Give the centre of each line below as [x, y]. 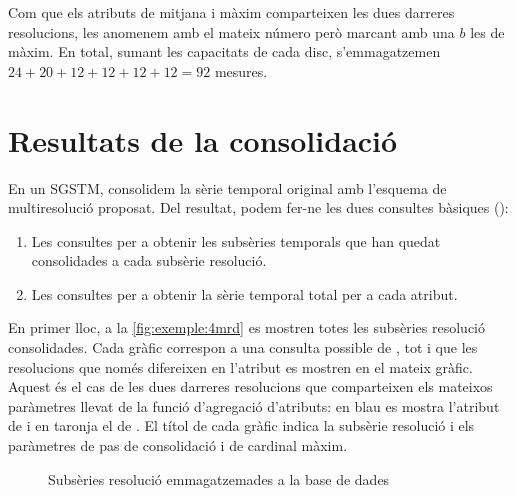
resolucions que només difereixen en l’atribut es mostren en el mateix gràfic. [240, 366]
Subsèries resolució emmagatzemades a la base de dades [219, 478]
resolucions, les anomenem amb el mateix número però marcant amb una [231, 31]
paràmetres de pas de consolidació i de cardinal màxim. [178, 445]
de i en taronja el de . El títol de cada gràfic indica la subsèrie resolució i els [241, 425]
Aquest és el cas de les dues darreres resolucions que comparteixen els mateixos [250, 386]
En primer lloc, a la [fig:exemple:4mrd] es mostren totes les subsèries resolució [247, 327]
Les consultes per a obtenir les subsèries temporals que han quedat [236, 240]
